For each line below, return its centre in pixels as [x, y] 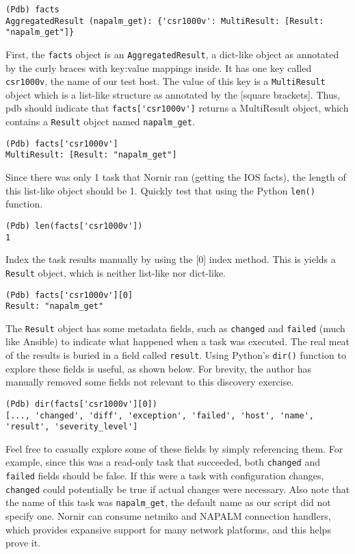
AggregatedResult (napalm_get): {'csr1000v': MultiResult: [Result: [165, 21]
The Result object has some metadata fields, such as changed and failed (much [175, 328]
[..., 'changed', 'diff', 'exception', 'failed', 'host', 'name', [160, 415]
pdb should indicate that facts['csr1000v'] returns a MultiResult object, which [177, 108]
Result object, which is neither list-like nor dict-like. [116, 272]
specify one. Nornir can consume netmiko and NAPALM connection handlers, [168, 516]
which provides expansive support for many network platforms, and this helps [168, 529]
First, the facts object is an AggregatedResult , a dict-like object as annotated [172, 54]
